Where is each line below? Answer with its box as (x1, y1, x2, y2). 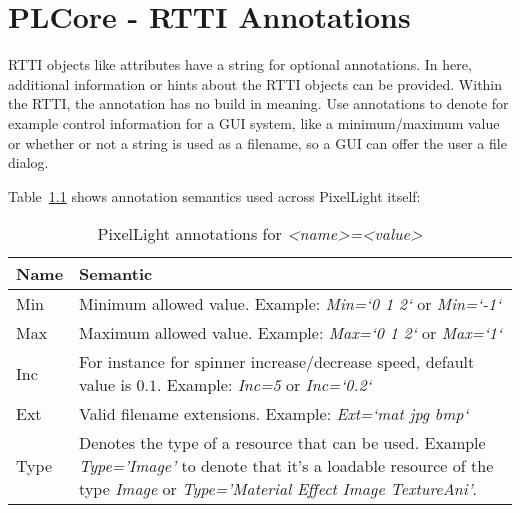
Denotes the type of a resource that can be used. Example (79, 431, 486, 455)
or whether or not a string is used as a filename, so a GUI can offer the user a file (8, 132, 507, 153)
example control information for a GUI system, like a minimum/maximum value (8, 112, 500, 133)
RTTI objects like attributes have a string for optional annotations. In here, (8, 54, 472, 75)
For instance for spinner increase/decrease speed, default (79, 350, 475, 374)
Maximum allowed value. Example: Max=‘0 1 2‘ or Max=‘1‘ (79, 321, 502, 345)
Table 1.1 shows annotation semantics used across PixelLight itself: (8, 185, 421, 206)
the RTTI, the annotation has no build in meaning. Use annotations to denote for (8, 93, 509, 114)
